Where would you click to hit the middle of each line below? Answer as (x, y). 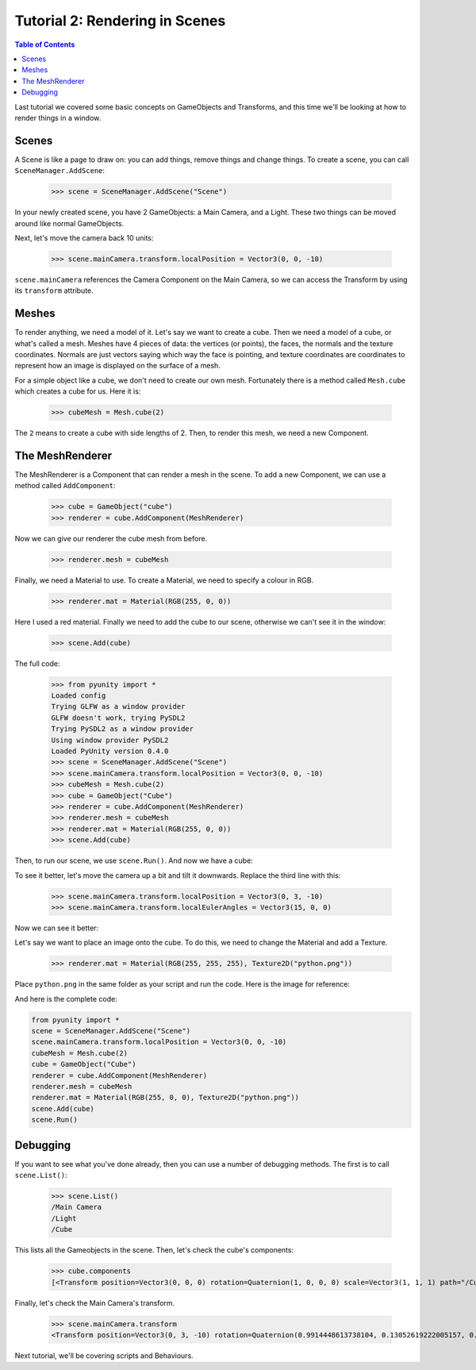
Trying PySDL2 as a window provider (123, 729)
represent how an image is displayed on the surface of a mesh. (118, 366)
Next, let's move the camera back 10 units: (84, 237)
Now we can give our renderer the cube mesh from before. (111, 538)
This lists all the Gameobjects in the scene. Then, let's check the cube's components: (154, 1250)
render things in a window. (58, 117)
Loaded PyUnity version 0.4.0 (110, 751)
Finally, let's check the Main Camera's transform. (95, 1303)
